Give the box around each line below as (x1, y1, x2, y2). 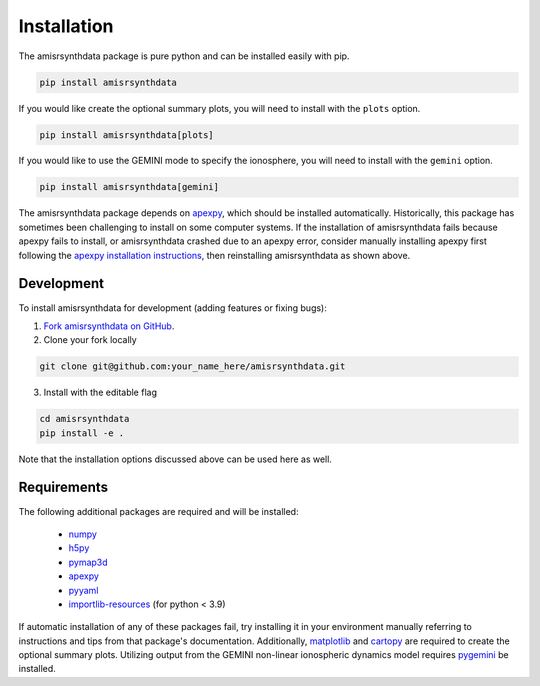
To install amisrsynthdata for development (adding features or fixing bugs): (18, 301, 327, 314)
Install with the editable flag (43, 386, 157, 399)
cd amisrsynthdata (39, 413, 130, 425)
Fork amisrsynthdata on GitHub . (43, 320, 175, 332)
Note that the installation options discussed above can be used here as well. (18, 453, 332, 465)
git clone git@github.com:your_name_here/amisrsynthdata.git (39, 361, 346, 372)
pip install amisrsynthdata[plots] (39, 129, 214, 140)
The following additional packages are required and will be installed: (18, 505, 299, 517)
